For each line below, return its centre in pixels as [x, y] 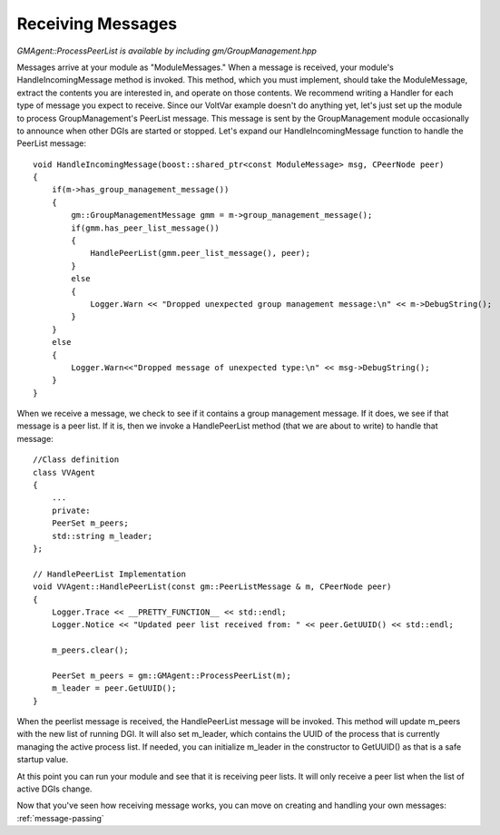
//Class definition [76, 460]
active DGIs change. [54, 789]
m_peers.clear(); [90, 650]
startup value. [43, 760]
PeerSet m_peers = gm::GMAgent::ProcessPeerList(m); [172, 675]
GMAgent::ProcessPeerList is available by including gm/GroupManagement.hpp [167, 51]
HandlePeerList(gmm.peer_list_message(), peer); [200, 253]
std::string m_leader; [102, 536]
